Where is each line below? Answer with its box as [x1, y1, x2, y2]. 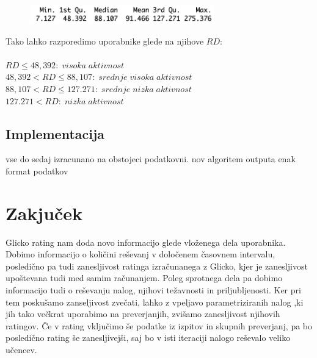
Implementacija [5, 124, 105, 143]
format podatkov [5, 164, 68, 177]
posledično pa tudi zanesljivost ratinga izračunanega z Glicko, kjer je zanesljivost [5, 259, 308, 272]
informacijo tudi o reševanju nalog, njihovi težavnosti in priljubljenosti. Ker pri [5, 284, 301, 296]
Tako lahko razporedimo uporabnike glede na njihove [5, 34, 204, 47]
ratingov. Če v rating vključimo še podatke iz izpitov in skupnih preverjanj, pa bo [5, 319, 313, 332]
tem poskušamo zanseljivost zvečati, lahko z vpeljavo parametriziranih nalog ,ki [5, 295, 304, 308]
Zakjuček [5, 200, 83, 225]
